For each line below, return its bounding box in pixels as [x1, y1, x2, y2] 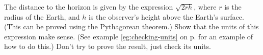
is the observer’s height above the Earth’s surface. [88, 11, 244, 22]
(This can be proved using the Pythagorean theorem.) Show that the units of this [4, 21, 259, 32]
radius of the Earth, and [4, 11, 80, 22]
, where [194, 2, 217, 12]
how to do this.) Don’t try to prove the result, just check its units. [4, 41, 211, 51]
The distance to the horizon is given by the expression [4, 2, 173, 12]
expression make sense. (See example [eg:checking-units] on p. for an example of [4, 31, 253, 41]
